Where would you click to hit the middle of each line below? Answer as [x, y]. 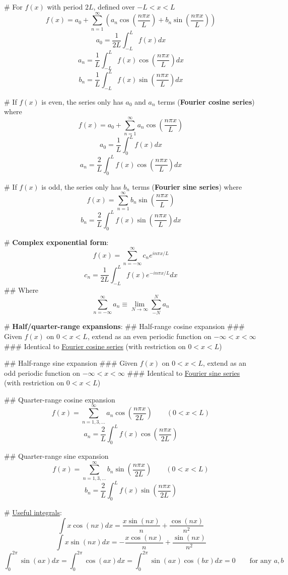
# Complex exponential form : [56, 242]
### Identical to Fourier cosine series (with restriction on [95, 346]
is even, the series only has [82, 101]
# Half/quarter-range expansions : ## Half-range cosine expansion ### [125, 326]
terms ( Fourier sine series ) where [187, 186]
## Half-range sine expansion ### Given [71, 363]
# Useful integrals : [33, 512]
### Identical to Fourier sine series [184, 373]
